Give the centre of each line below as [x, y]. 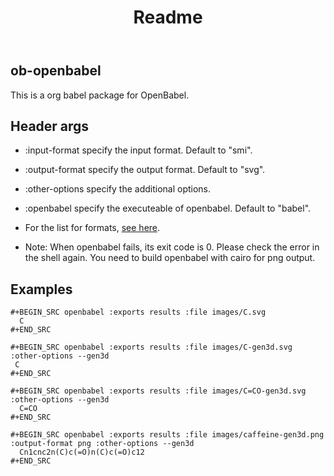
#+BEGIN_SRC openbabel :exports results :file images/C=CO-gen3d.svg [158, 391]
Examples [41, 289]
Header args [50, 126]
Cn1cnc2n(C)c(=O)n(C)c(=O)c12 [82, 452]
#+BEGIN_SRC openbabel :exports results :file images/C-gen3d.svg [151, 347]
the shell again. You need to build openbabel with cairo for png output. [170, 258]
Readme [168, 17]
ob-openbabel [56, 71]
